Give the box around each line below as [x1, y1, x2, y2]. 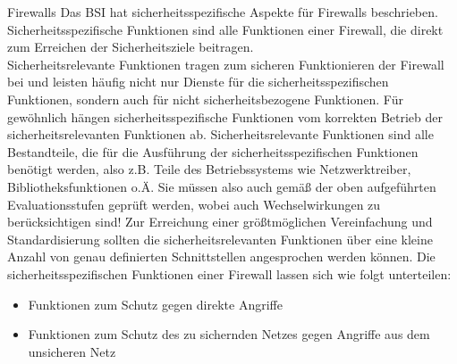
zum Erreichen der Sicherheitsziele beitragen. [7, 37, 254, 56]
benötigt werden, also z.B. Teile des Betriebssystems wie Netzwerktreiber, [7, 160, 411, 178]
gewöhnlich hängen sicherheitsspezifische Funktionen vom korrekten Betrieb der [7, 107, 444, 126]
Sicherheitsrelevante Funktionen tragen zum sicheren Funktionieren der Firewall [7, 54, 444, 73]
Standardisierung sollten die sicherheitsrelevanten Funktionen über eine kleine [7, 229, 433, 248]
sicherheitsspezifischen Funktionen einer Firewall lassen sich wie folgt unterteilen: [7, 264, 452, 283]
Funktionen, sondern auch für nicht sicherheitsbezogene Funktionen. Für [7, 89, 403, 108]
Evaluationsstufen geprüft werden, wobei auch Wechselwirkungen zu [7, 194, 381, 213]
